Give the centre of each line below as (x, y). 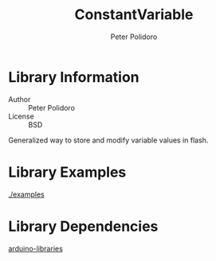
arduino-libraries (36, 248)
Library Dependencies (83, 226)
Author (20, 99)
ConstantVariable (134, 15)
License (21, 116)
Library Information (74, 77)
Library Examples (67, 172)
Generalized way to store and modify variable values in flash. (108, 140)
